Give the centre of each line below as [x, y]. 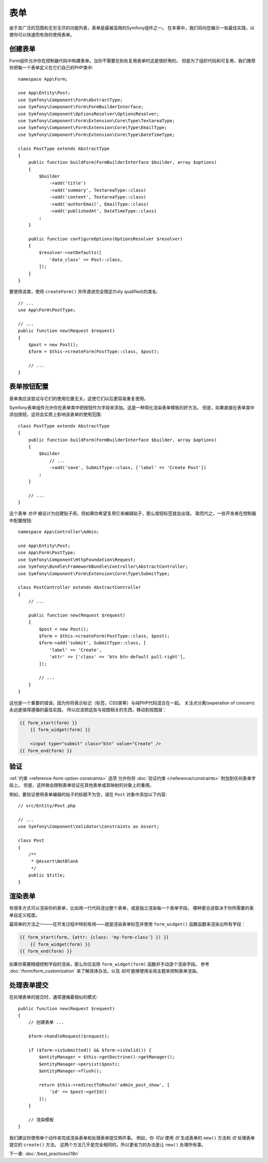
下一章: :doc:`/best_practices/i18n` [44, 1154]
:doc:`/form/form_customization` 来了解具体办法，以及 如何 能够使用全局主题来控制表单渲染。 [105, 971]
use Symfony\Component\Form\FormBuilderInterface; [81, 107]
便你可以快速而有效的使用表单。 [42, 34]
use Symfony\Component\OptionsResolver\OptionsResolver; [89, 114]
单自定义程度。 [24, 915]
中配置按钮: [21, 520]
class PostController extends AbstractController [80, 587]
